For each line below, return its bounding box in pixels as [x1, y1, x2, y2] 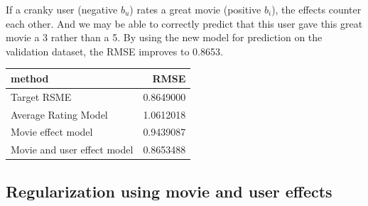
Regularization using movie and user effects [6, 180, 332, 202]
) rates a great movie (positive [129, 2, 261, 16]
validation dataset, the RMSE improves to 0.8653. [6, 43, 223, 58]
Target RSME [11, 89, 72, 104]
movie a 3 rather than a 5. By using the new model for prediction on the [6, 30, 323, 45]
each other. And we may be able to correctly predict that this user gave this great [6, 16, 363, 31]
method [11, 70, 49, 85]
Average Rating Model [11, 107, 108, 121]
